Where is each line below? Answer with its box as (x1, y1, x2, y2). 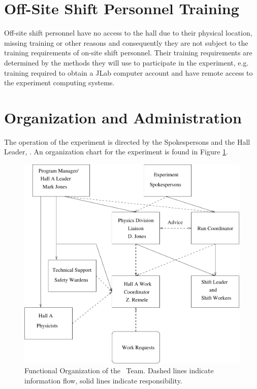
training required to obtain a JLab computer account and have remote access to (4, 67, 253, 78)
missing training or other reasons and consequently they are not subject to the (4, 37, 248, 48)
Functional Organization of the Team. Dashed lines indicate (24, 365, 214, 376)
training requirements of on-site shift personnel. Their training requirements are (4, 47, 252, 58)
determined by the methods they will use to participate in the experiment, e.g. (4, 57, 249, 68)
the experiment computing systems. (4, 77, 115, 88)
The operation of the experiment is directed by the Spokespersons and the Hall (4, 136, 250, 147)
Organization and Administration (4, 107, 242, 127)
